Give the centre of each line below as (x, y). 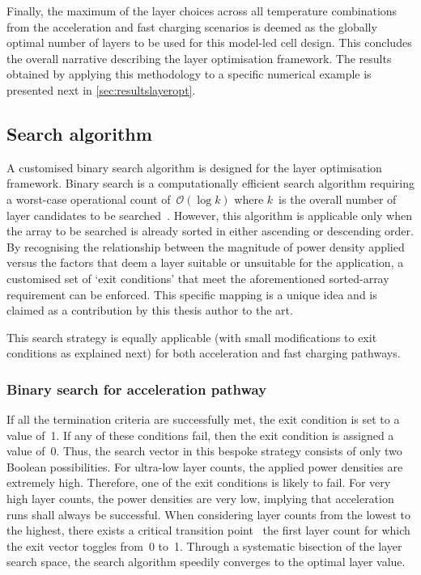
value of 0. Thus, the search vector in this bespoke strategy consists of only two (204, 451)
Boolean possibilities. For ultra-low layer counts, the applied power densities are (205, 466)
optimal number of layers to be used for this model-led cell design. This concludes (209, 42)
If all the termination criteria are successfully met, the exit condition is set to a (203, 419)
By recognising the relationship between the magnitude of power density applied (206, 246)
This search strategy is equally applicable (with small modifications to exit (192, 337)
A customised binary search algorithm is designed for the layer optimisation (194, 167)
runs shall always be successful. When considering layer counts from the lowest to (208, 514)
